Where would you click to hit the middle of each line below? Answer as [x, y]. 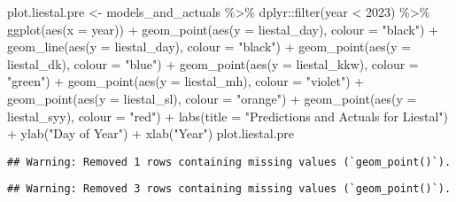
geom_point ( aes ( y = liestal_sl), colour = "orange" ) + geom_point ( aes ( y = [212, 98]
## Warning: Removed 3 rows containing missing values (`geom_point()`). [229, 189]
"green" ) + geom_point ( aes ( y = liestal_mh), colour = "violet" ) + [186, 81]
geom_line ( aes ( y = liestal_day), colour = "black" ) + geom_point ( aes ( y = [209, 47]
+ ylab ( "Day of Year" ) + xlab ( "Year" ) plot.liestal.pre [151, 133]
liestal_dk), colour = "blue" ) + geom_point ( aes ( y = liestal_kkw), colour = [213, 63]
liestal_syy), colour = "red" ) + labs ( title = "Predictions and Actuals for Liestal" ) [228, 116]
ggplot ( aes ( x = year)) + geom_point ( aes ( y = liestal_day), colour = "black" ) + [223, 29]
